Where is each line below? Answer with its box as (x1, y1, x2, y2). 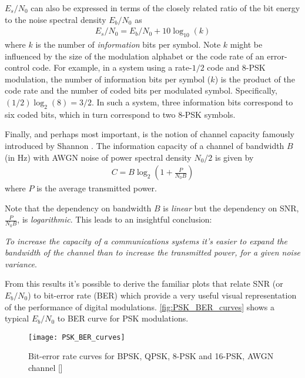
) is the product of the (214, 72, 295, 85)
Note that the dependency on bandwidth (5, 201, 152, 214)
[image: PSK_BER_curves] (28, 333, 125, 341)
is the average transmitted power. (36, 182, 157, 194)
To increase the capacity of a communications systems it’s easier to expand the (5, 234, 287, 247)
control (5, 61, 30, 74)
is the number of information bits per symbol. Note (35, 38, 221, 51)
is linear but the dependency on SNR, (163, 201, 299, 214)
